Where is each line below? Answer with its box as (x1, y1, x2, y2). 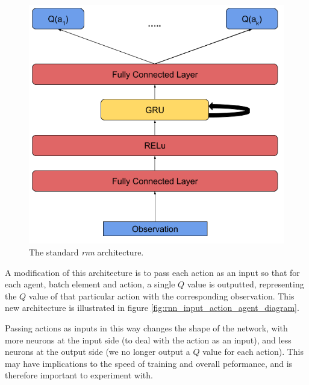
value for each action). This (202, 345, 304, 358)
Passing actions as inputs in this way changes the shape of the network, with (5, 322, 288, 334)
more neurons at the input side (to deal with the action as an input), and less (5, 333, 292, 346)
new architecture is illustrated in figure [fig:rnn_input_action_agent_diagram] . (5, 301, 299, 314)
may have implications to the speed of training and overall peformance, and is (5, 357, 293, 369)
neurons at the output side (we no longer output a (5, 345, 190, 358)
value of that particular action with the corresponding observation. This (28, 289, 295, 302)
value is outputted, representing (187, 278, 304, 290)
